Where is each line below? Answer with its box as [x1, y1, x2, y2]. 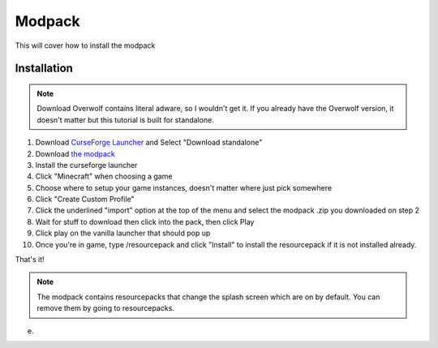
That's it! [15, 255, 45, 264]
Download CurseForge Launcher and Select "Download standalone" [35, 138, 263, 148]
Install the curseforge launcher [35, 160, 138, 170]
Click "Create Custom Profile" [35, 195, 135, 204]
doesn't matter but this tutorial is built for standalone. [36, 114, 214, 125]
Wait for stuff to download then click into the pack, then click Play [35, 217, 255, 226]
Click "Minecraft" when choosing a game [35, 171, 173, 182]
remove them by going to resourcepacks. [36, 303, 174, 313]
